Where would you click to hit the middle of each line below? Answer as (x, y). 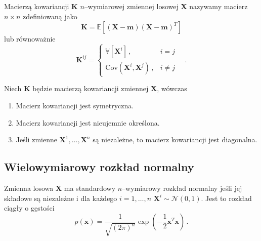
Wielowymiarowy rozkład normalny (99, 167)
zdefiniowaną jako (50, 16)
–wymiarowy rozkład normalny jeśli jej (182, 188)
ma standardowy (90, 188)
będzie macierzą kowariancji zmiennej (91, 88)
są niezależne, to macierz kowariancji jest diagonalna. (175, 139)
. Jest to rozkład (226, 198)
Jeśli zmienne (36, 139)
